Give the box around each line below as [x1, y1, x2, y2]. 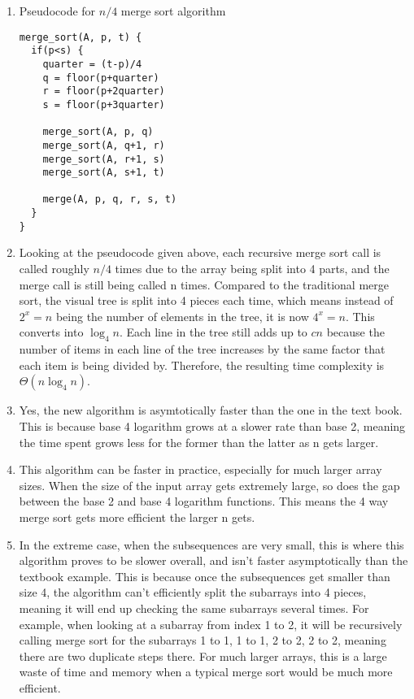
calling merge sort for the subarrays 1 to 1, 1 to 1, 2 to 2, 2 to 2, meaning [19, 632, 386, 649]
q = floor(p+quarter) [42, 72, 159, 84]
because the [326, 323, 385, 341]
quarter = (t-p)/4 [42, 58, 142, 70]
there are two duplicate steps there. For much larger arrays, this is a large [19, 647, 387, 664]
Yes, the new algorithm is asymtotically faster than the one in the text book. [19, 402, 403, 419]
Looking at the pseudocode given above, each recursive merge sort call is [19, 244, 381, 261]
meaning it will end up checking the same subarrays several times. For [19, 599, 369, 616]
